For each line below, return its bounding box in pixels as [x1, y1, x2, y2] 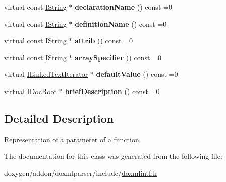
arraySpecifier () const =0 [74, 52, 161, 62]
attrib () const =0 [74, 35, 133, 46]
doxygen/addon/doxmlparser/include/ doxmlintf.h [4, 167, 157, 178]
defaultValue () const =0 [96, 69, 178, 79]
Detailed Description [4, 110, 114, 126]
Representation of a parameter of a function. [4, 134, 141, 144]
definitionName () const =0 [74, 18, 167, 29]
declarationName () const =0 [74, 2, 172, 12]
